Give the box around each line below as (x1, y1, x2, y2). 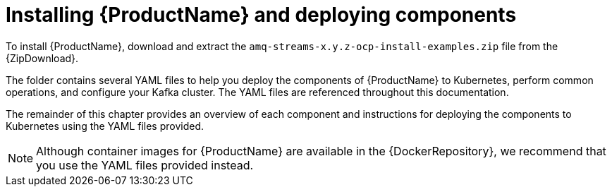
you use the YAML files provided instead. (36, 157, 254, 172)
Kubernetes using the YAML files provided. (6, 119, 204, 132)
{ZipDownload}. (6, 52, 79, 64)
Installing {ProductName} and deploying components (6, 3, 517, 27)
